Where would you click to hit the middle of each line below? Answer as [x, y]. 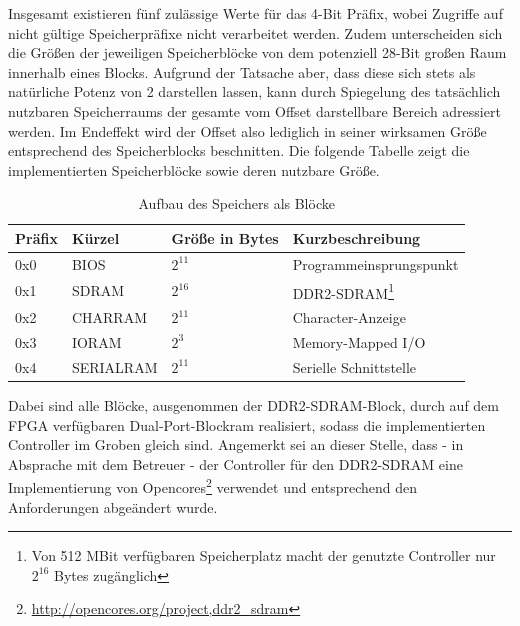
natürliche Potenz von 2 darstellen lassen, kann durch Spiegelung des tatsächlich [254, 91]
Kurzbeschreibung [356, 237]
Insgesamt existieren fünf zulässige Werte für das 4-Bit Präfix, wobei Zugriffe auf [255, 13]
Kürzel [95, 237]
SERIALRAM [114, 366]
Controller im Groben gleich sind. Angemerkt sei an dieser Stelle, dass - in [236, 444]
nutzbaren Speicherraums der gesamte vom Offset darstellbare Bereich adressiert [254, 110]
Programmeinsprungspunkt [375, 263]
